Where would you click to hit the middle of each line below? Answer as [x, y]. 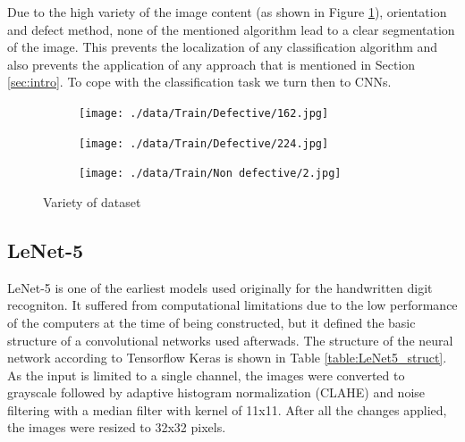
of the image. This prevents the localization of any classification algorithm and [223, 47]
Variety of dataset [92, 201]
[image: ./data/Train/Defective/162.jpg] [204, 113]
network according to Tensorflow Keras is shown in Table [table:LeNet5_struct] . [227, 358]
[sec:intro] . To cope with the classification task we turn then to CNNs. [199, 82]
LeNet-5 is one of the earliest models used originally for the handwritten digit [220, 287]
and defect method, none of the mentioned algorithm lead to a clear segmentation [231, 29]
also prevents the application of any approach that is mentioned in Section [211, 64]
